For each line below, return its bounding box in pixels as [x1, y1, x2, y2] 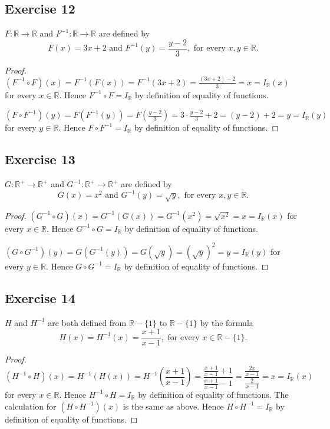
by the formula [200, 316, 253, 328]
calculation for [5, 400, 57, 412]
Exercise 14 [5, 288, 75, 307]
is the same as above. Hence [123, 400, 224, 412]
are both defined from [48, 316, 127, 328]
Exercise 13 [5, 150, 75, 168]
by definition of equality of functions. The [138, 388, 289, 400]
